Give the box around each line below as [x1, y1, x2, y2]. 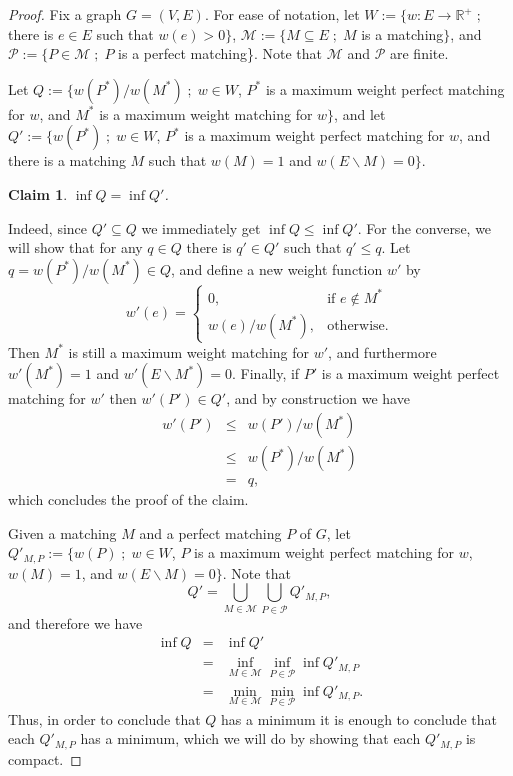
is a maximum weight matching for [99, 103, 313, 124]
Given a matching [8, 522, 117, 543]
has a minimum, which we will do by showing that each [80, 728, 421, 749]
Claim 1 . [8, 183, 68, 204]
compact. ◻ [8, 748, 82, 769]
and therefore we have [8, 612, 143, 633]
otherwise [327, 318, 385, 333]
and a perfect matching [139, 522, 282, 543]
